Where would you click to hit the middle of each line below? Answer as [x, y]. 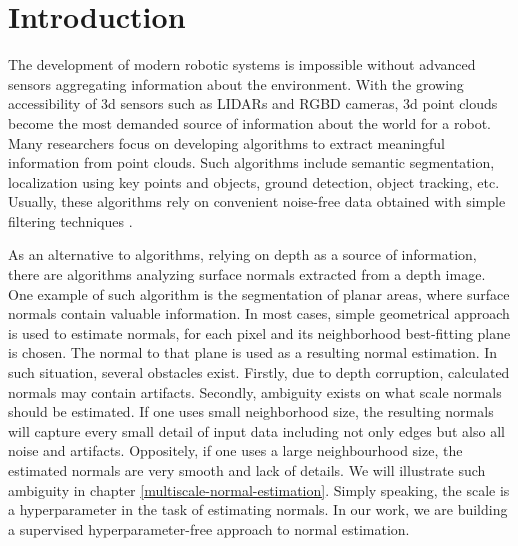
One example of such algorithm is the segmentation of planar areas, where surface [259, 293]
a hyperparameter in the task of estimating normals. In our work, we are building [258, 509]
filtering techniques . [70, 220]
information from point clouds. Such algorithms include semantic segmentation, [251, 162]
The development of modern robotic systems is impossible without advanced [242, 64]
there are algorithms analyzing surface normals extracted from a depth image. [247, 274]
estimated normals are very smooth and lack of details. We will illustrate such [247, 470]
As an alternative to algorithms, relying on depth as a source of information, [242, 254]
